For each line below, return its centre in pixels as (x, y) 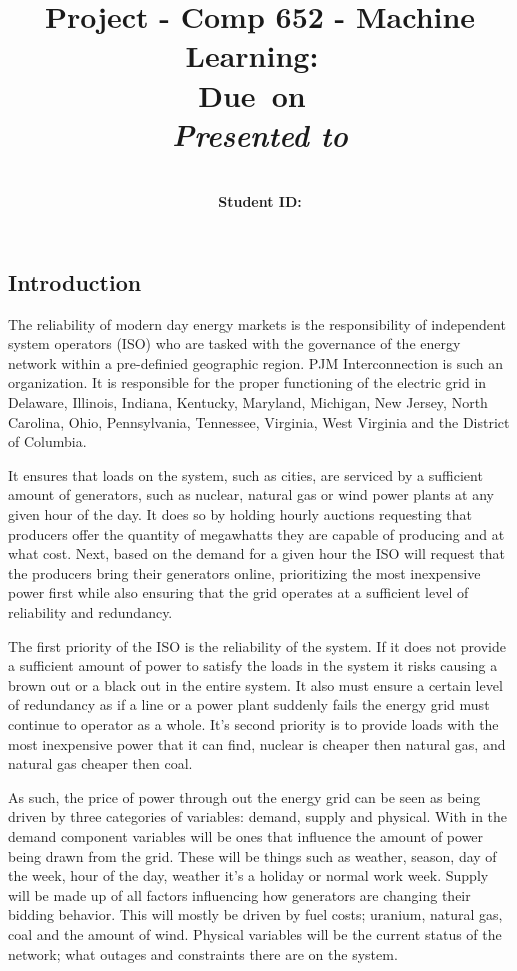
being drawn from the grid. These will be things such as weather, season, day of (252, 855)
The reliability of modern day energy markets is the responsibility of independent (257, 323)
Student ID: (260, 201)
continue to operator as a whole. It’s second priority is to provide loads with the (253, 723)
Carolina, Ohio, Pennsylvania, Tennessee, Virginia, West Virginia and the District (259, 421)
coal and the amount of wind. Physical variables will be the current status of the (255, 933)
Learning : (252, 55)
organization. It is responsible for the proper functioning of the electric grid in (247, 382)
